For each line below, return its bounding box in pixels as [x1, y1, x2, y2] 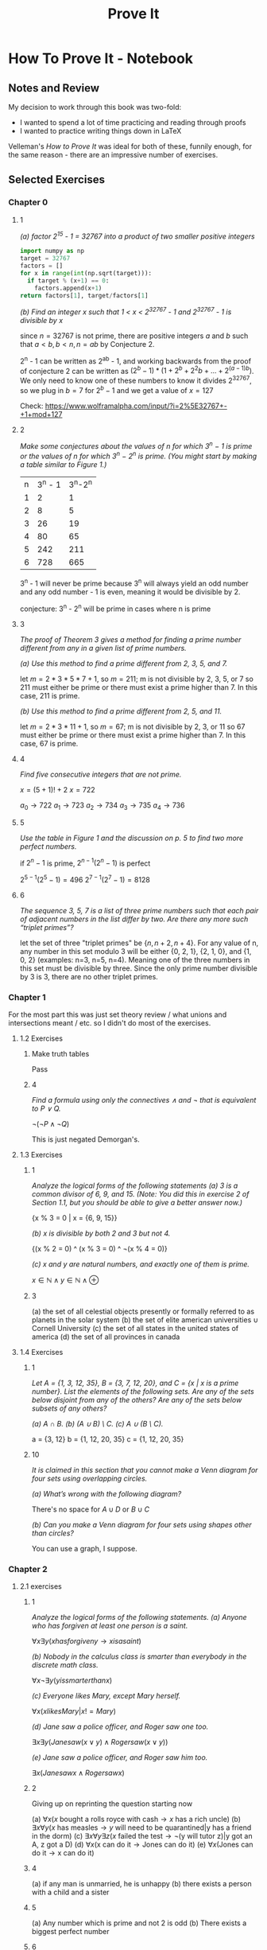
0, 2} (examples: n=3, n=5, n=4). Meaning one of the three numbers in [19, 955, 250, 964]
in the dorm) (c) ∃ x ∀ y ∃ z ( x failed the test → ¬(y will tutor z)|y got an [31, 1831, 253, 1841]
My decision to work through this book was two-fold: [8, 103, 182, 111]
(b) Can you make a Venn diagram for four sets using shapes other [31, 1520, 252, 1530]
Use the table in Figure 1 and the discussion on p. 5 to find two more [19, 833, 244, 843]
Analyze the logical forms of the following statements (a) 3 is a [31, 1181, 238, 1190]
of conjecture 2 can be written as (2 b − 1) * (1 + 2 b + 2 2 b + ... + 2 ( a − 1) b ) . [19, 364, 254, 376]
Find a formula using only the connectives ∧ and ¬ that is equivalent [31, 1096, 257, 1105]
